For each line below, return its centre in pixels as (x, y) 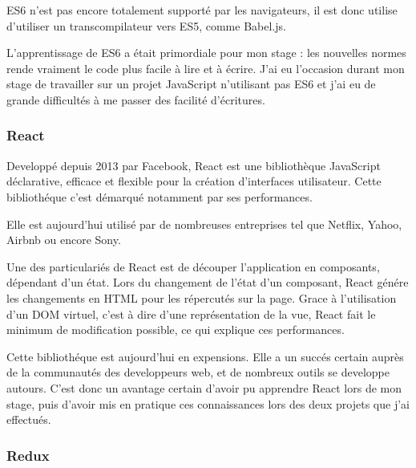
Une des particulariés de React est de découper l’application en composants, (193, 266)
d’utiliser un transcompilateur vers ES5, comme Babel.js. (146, 25)
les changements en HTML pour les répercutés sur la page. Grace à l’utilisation (202, 297)
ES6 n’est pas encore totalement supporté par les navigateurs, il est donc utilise (202, 10)
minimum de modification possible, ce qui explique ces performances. (176, 330)
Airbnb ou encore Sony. (64, 240)
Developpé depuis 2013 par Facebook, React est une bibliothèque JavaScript (194, 165)
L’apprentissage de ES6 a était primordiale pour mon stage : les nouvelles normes (206, 53)
